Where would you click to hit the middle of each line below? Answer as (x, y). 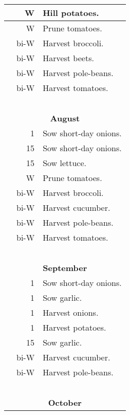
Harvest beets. (68, 58)
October (65, 402)
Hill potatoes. (71, 13)
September (65, 268)
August (65, 118)
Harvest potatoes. (75, 327)
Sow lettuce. (65, 163)
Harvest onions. (71, 312)
